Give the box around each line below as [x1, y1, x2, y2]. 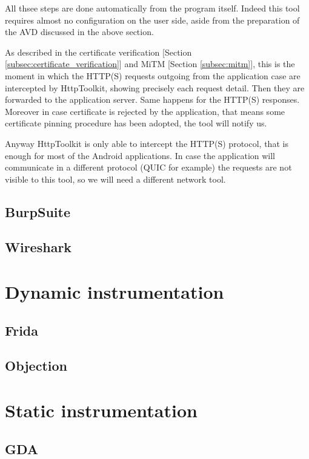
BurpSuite [5, 202, 70, 221]
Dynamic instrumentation [5, 279, 224, 304]
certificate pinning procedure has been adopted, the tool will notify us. [5, 117, 267, 129]
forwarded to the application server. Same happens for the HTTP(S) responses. [5, 93, 300, 106]
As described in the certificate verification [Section [5, 45, 192, 58]
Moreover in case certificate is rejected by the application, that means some [5, 105, 285, 117]
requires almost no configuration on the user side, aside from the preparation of [5, 13, 300, 26]
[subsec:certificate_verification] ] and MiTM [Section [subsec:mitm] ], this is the [5, 57, 295, 70]
